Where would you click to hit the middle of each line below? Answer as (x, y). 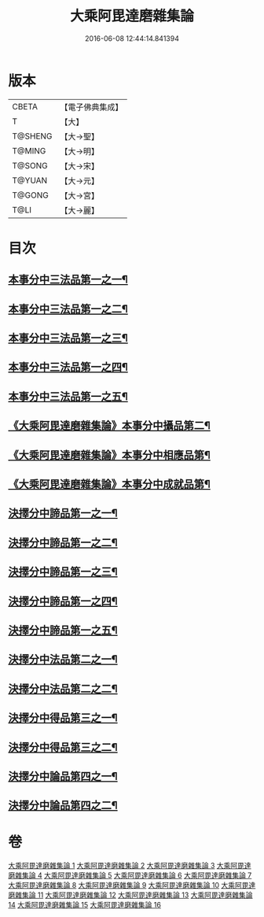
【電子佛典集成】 (92, 107)
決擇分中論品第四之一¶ (63, 776)
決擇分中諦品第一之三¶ (63, 572)
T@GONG (30, 195)
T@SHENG (32, 136)
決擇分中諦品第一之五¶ (63, 630)
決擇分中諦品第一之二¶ (63, 543)
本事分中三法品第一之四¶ (68, 367)
